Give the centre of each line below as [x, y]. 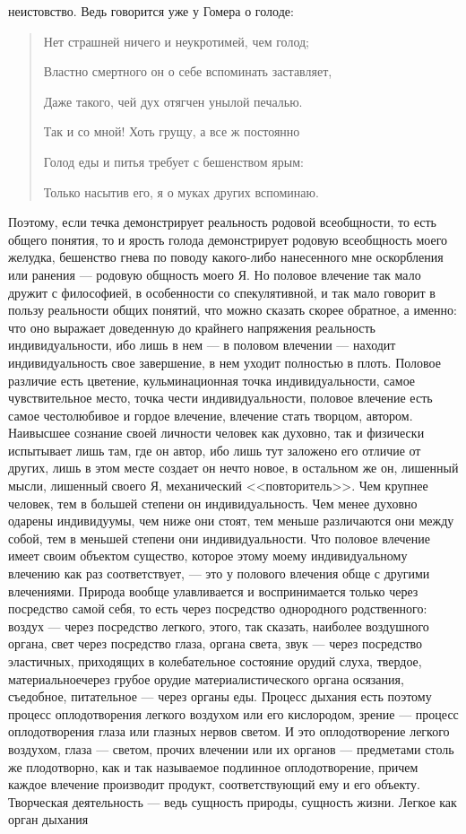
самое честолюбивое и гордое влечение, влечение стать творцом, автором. [211, 415]
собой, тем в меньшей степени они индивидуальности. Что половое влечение [219, 538]
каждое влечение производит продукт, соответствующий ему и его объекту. [214, 784]
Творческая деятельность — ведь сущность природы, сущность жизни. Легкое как [233, 801]
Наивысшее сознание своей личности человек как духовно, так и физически [216, 433]
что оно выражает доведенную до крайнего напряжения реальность [192, 327]
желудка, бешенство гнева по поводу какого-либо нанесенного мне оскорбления [226, 257]
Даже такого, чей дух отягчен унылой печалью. [173, 101]
